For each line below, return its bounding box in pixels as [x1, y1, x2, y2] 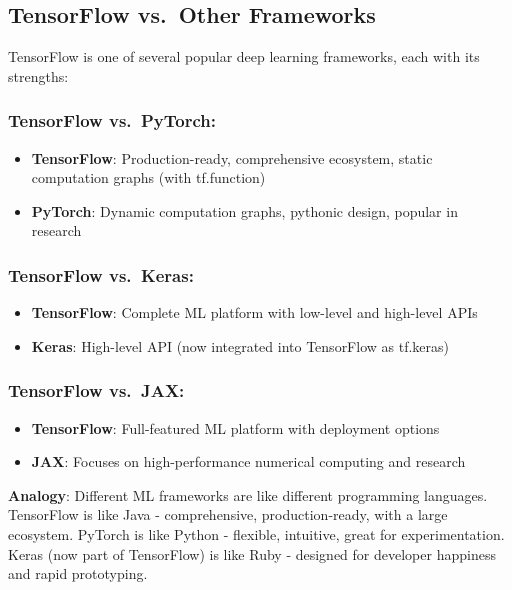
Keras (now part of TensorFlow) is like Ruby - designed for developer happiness [8, 543, 496, 564]
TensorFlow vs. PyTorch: [8, 108, 216, 133]
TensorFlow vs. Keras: [8, 262, 194, 287]
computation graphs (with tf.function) [31, 167, 266, 188]
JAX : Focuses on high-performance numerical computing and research [31, 451, 466, 472]
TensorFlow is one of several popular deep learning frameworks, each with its [8, 46, 480, 67]
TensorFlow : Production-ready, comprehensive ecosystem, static [31, 147, 433, 168]
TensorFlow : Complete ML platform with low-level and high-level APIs [31, 302, 478, 323]
